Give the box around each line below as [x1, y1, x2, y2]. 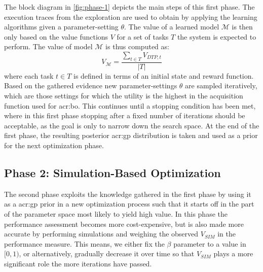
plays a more [213, 248, 253, 259]
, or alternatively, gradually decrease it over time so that [19, 248, 195, 259]
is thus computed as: [105, 41, 169, 52]
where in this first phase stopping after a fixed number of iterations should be [4, 110, 245, 121]
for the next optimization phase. [4, 140, 104, 150]
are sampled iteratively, [185, 80, 257, 91]
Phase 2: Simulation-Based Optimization [4, 164, 221, 180]
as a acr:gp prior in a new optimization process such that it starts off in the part [4, 198, 254, 209]
